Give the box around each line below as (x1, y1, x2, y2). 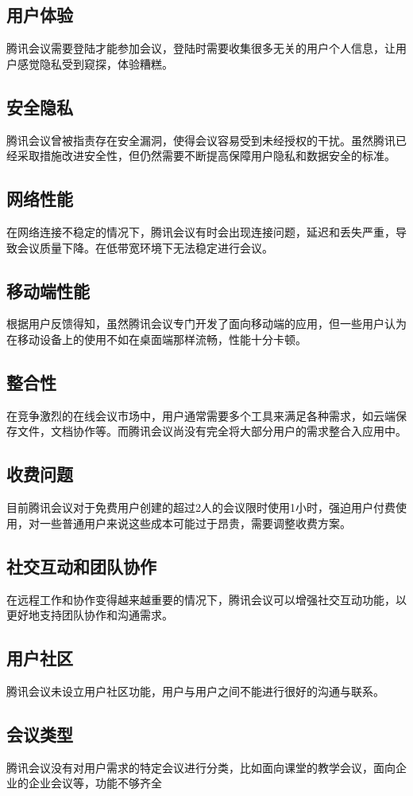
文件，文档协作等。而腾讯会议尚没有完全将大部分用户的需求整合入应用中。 (17, 423, 407, 439)
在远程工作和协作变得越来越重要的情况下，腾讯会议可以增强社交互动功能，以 (6, 591, 407, 607)
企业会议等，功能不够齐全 (28, 775, 162, 791)
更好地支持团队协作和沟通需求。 (6, 607, 173, 623)
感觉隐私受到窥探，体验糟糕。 (17, 55, 173, 72)
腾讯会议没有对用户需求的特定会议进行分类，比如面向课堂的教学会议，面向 (6, 759, 396, 775)
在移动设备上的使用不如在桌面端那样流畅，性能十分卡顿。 (6, 330, 307, 347)
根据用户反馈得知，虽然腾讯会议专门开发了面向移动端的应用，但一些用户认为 (6, 315, 407, 332)
